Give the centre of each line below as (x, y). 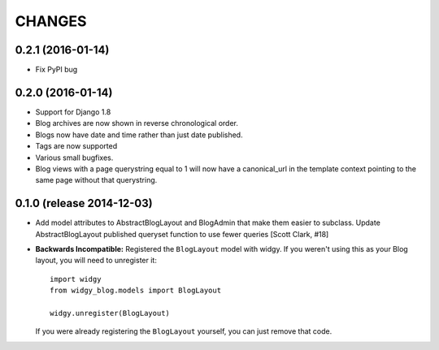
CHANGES (51, 21)
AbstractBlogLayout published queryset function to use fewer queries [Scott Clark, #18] (182, 234)
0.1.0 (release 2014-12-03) (84, 203)
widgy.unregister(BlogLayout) (110, 313)
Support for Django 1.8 (73, 112)
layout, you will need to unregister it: (96, 261)
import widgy (76, 279)
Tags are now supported (76, 146)
